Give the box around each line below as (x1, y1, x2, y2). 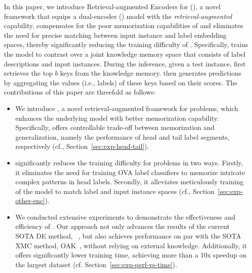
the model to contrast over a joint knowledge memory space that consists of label (4, 48, 246, 59)
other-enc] (15, 195, 45, 206)
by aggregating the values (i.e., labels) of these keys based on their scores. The (4, 77, 237, 87)
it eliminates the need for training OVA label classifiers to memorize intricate (15, 167, 245, 177)
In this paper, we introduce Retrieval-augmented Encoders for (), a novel (4, 1, 221, 11)
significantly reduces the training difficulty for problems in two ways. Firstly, (15, 157, 243, 167)
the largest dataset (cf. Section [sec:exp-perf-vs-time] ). (15, 259, 177, 269)
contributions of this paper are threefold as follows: (4, 87, 156, 97)
